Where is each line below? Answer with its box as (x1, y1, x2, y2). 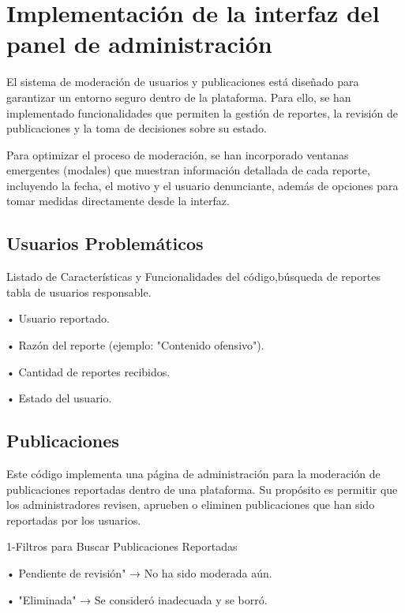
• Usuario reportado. (6, 310, 110, 327)
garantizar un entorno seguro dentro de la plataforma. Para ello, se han (6, 88, 351, 105)
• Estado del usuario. (6, 390, 112, 406)
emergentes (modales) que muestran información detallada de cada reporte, (6, 162, 370, 178)
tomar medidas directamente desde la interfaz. (6, 192, 230, 209)
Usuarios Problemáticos (6, 231, 204, 256)
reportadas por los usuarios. (6, 511, 141, 528)
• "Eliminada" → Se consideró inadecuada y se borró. (6, 591, 268, 607)
